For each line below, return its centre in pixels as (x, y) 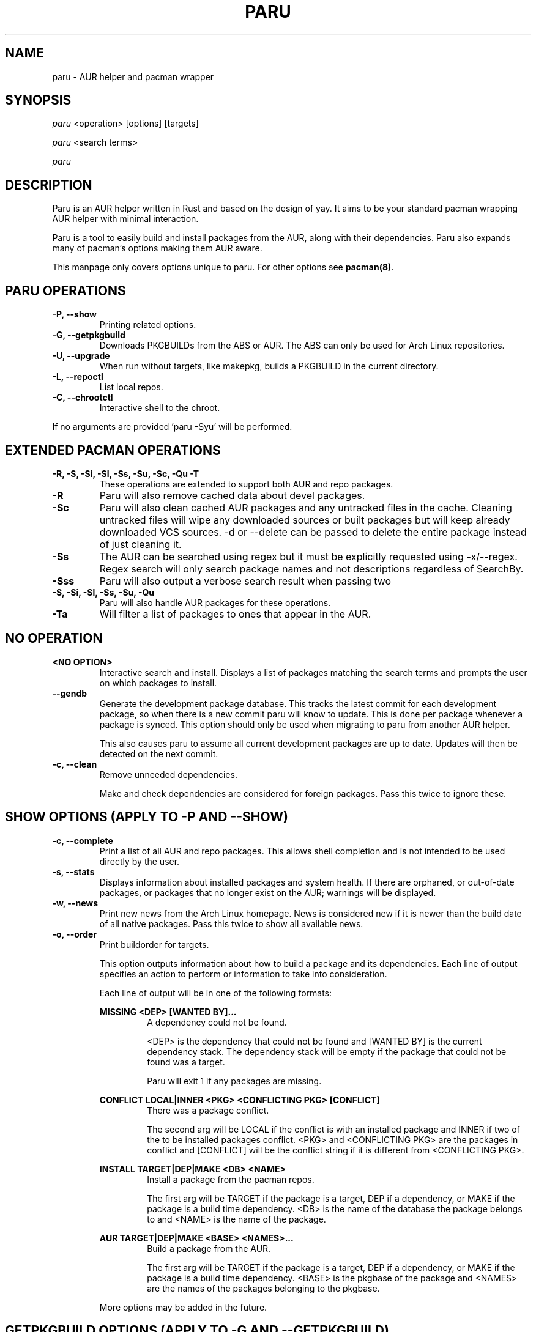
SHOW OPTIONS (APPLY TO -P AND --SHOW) (147, 817)
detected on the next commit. (159, 753)
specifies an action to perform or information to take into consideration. (243, 974)
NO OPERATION (54, 638)
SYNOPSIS (38, 100)
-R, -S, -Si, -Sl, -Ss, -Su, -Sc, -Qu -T (126, 473)
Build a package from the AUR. (209, 1248)
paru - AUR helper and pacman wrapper (133, 76)
